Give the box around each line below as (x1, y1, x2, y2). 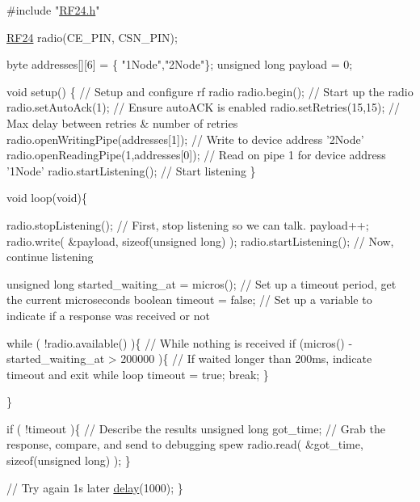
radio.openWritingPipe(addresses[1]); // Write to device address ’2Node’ (6, 130, 364, 147)
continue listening (6, 248, 94, 265)
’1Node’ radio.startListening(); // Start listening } (6, 162, 256, 179)
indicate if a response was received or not (6, 306, 210, 323)
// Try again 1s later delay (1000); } (6, 479, 183, 496)
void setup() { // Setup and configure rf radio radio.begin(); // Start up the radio (6, 82, 414, 99)
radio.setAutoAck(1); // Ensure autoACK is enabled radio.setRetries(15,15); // (6, 99, 401, 116)
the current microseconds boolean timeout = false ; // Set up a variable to (6, 291, 372, 308)
